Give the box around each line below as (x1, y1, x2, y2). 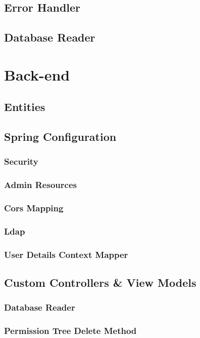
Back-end (4, 64, 70, 85)
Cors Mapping (4, 202, 64, 214)
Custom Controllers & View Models (4, 275, 196, 290)
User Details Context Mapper (4, 248, 128, 260)
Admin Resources (4, 178, 77, 191)
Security (4, 155, 38, 168)
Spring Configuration (4, 129, 117, 144)
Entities (4, 99, 45, 115)
